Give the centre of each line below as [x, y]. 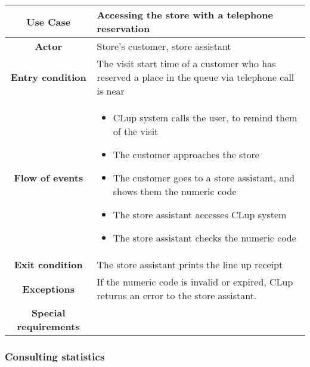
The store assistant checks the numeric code [204, 238]
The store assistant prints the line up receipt [190, 264]
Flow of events [49, 178]
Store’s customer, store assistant [164, 46]
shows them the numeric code [175, 191]
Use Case [49, 21]
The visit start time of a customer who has [186, 63]
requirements [48, 326]
